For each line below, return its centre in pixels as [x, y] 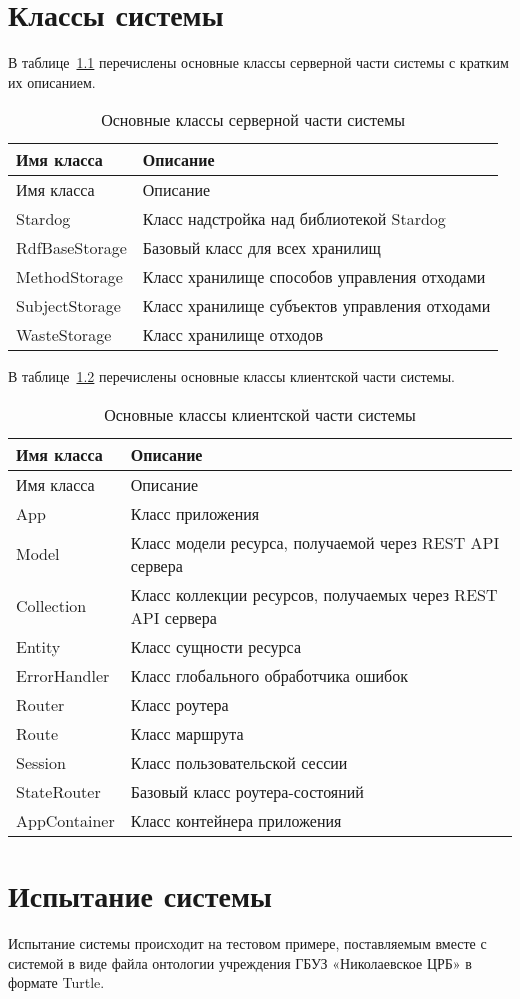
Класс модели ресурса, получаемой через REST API [315, 542]
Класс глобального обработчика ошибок [269, 675]
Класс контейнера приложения [236, 820]
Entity [38, 646]
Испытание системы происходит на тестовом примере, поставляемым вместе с [247, 943]
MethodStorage [69, 277]
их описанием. [52, 81]
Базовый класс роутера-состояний [247, 791]
